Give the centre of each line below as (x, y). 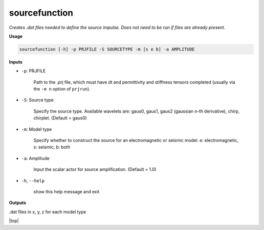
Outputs (18, 203)
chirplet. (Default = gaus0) (60, 118)
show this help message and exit (66, 191)
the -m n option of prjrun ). (62, 89)
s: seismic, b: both (52, 147)
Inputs (16, 62)
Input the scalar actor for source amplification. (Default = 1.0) (95, 169)
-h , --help (33, 181)
